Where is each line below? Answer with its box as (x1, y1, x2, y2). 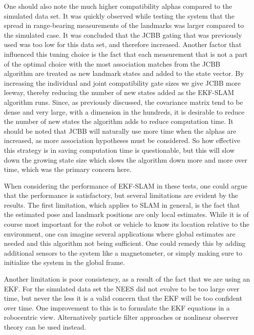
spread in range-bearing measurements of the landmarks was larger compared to (4, 20, 244, 30)
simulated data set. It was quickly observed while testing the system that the (4, 10, 234, 21)
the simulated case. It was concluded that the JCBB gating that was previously (4, 29, 242, 40)
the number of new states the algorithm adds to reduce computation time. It (4, 116, 233, 126)
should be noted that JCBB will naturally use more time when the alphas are (4, 125, 236, 136)
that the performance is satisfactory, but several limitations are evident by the (4, 190, 238, 200)
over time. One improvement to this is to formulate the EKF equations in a (4, 302, 230, 312)
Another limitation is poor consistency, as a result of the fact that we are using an (4, 274, 250, 284)
